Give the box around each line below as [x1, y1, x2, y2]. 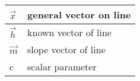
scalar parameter [27, 60, 97, 73]
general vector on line [27, 8, 131, 21]
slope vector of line [27, 43, 106, 56]
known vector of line [27, 25, 112, 39]
